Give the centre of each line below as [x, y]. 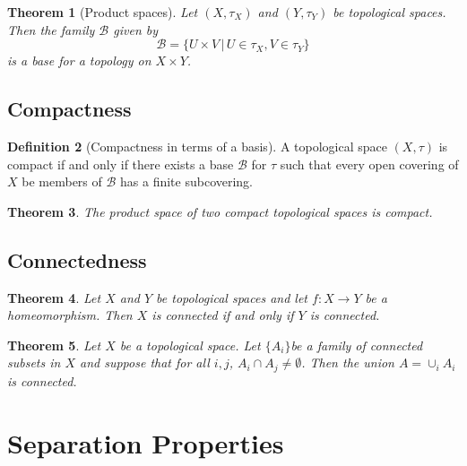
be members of [62, 181]
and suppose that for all [145, 362]
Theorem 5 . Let [54, 345]
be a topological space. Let [190, 345]
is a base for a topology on [79, 60]
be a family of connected [357, 345]
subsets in [34, 362]
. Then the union [348, 362]
